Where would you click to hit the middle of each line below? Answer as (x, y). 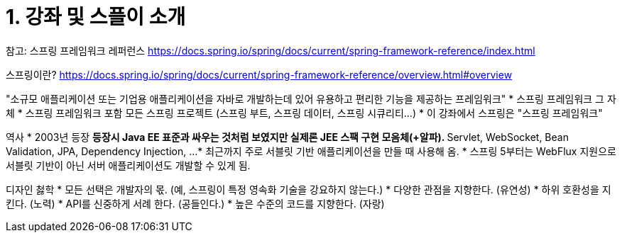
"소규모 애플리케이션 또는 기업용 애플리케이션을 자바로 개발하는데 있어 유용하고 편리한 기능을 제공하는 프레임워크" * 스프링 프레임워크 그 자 (311, 98)
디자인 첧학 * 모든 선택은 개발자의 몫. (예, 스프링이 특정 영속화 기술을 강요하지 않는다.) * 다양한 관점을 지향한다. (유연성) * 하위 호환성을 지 (309, 189)
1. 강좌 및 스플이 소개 (96, 17)
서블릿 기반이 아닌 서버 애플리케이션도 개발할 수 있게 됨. (128, 165)
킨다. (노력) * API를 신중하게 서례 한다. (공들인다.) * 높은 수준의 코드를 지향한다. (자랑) (195, 203)
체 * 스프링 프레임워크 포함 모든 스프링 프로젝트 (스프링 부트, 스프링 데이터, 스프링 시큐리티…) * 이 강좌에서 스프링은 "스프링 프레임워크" (304, 113)
